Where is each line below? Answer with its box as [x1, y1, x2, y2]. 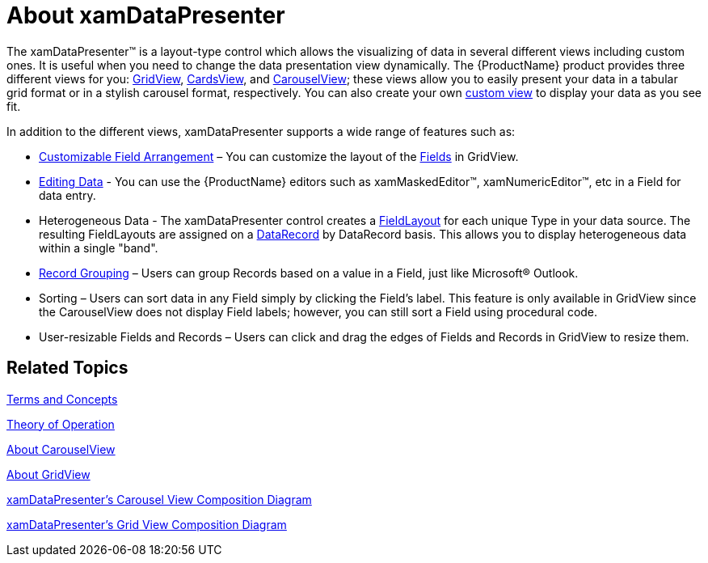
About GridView [6, 467, 91, 481]
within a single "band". [39, 240, 158, 255]
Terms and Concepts [6, 392, 118, 406]
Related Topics [6, 358, 129, 379]
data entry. [39, 188, 96, 202]
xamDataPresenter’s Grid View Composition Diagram [6, 517, 287, 531]
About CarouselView [6, 442, 116, 456]
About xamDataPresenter [6, 2, 285, 29]
